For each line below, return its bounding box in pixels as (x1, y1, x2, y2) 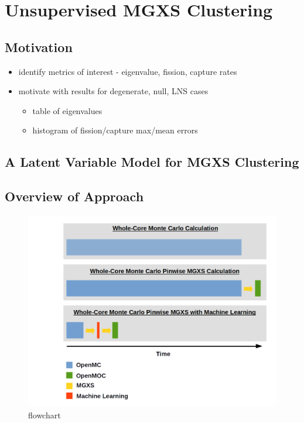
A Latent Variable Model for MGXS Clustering (5, 153, 299, 171)
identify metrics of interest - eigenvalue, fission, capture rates (18, 65, 237, 77)
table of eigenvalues (32, 104, 103, 116)
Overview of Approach (5, 187, 144, 205)
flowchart (28, 409, 61, 421)
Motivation (5, 37, 73, 56)
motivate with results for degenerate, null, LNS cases (18, 85, 209, 97)
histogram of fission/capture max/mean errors (32, 124, 198, 136)
